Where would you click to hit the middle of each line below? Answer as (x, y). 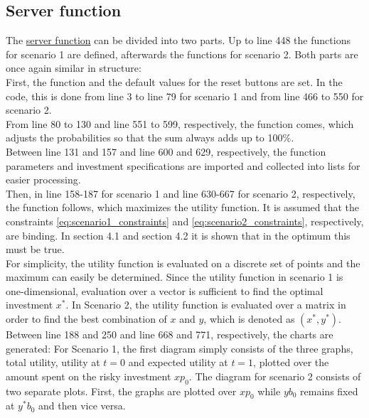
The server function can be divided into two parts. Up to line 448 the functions (178, 40)
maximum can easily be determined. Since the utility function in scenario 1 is (175, 277)
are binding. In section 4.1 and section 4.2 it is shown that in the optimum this (178, 235)
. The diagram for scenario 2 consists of (275, 376)
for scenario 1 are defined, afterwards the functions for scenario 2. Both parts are (182, 54)
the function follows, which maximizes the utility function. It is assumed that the (182, 207)
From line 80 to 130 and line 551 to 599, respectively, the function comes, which (180, 123)
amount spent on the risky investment (89, 376)
